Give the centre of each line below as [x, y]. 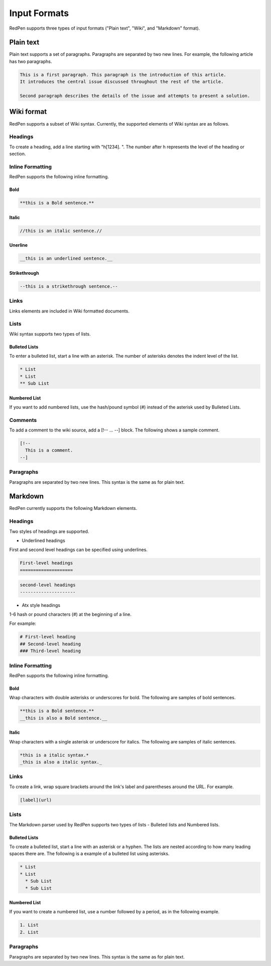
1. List [29, 925]
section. [18, 154]
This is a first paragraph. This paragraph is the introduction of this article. [123, 75]
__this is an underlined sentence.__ [66, 258]
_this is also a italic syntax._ [61, 762]
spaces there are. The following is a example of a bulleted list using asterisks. [89, 853]
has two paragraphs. [31, 61]
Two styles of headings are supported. [49, 531]
